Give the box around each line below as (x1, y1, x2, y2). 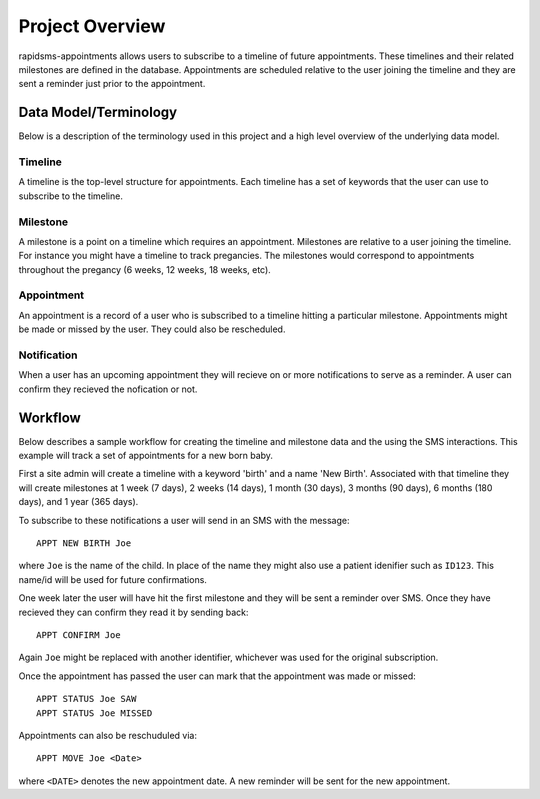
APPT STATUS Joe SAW (36, 693, 137, 705)
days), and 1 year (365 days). (18, 496, 139, 508)
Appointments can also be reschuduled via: (18, 729, 197, 741)
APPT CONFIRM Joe (36, 629, 121, 640)
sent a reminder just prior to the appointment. (18, 78, 206, 90)
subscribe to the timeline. (18, 190, 124, 202)
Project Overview (18, 15, 166, 37)
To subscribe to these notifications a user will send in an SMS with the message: (18, 514, 350, 526)
